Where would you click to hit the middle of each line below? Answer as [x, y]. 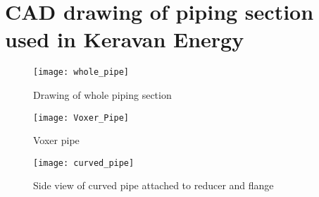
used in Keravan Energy [125, 39]
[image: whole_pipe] [81, 72]
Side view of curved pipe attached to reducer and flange [154, 185]
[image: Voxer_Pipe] [81, 118]
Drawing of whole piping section [102, 94]
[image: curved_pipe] [84, 163]
